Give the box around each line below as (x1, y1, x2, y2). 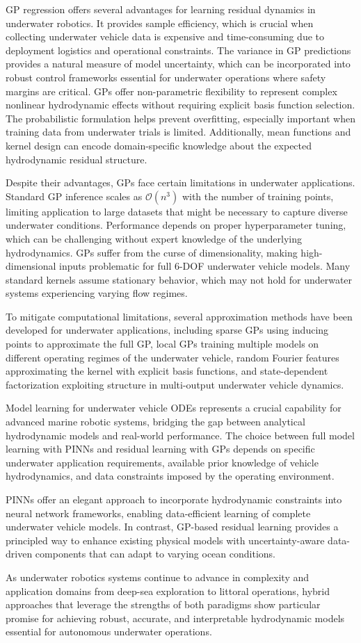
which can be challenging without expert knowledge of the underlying (6, 231, 302, 245)
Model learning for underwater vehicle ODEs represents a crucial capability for (6, 400, 342, 415)
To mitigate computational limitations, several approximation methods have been (6, 309, 353, 323)
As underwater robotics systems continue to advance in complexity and (6, 569, 310, 584)
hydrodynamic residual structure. (6, 152, 147, 166)
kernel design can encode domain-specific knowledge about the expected (6, 138, 312, 152)
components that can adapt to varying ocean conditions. (35, 546, 275, 561)
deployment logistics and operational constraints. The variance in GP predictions (6, 42, 351, 57)
